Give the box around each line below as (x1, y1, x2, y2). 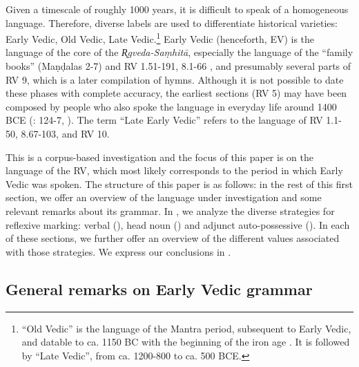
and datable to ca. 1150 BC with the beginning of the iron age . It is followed (21, 335, 350, 349)
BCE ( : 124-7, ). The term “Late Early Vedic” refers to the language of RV (6, 113, 323, 127)
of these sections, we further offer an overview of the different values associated (6, 231, 340, 245)
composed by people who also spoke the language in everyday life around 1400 (6, 99, 337, 113)
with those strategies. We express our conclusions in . (6, 244, 231, 258)
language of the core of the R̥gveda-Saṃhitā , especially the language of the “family (6, 45, 353, 59)
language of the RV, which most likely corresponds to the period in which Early (6, 163, 343, 178)
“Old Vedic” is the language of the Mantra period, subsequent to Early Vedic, (21, 321, 351, 335)
